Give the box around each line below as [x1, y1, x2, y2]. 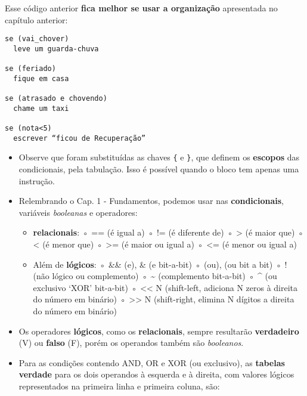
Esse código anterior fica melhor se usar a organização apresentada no [5, 2, 278, 14]
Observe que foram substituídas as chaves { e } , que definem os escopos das [18, 151, 300, 163]
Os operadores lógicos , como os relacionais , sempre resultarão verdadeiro [18, 324, 299, 337]
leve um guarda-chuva [13, 44, 99, 53]
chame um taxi [13, 104, 69, 113]
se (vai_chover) [5, 35, 69, 44]
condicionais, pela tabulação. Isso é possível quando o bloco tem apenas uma [18, 163, 299, 175]
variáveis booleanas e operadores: [18, 206, 138, 218]
